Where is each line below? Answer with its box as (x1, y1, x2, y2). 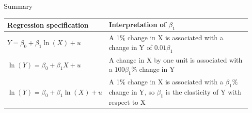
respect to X (109, 97, 146, 107)
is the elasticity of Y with (165, 87, 241, 97)
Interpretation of (109, 19, 166, 30)
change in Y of (109, 42, 152, 52)
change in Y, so (109, 87, 155, 97)
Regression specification (7, 19, 89, 30)
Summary (4, 1, 32, 11)
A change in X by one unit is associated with (109, 54, 243, 65)
